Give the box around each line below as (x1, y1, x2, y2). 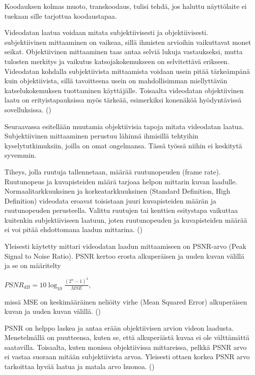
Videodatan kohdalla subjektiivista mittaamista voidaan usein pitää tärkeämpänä (4, 66, 250, 76)
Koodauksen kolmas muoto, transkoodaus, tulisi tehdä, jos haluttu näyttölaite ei (4, 1, 247, 11)
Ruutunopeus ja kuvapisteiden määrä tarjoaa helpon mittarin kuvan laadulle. (4, 176, 237, 186)
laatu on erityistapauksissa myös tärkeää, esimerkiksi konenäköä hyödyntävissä (4, 95, 242, 105)
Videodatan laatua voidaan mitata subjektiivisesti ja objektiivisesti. (4, 27, 208, 37)
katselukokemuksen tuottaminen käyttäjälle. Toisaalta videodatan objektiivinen (4, 85, 244, 95)
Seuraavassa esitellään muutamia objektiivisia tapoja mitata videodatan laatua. (4, 121, 244, 131)
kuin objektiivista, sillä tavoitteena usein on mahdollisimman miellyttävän (4, 75, 227, 86)
